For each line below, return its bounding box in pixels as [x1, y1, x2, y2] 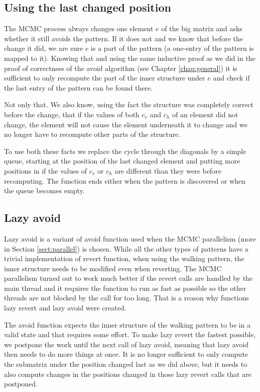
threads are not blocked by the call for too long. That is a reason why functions [4, 292, 249, 303]
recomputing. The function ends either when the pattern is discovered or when [4, 175, 246, 186]
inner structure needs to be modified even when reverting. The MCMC [4, 263, 222, 273]
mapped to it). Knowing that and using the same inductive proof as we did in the [4, 52, 255, 63]
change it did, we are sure [4, 43, 83, 53]
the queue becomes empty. [4, 185, 85, 196]
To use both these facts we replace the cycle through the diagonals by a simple [4, 145, 246, 156]
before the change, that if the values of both [4, 109, 140, 119]
